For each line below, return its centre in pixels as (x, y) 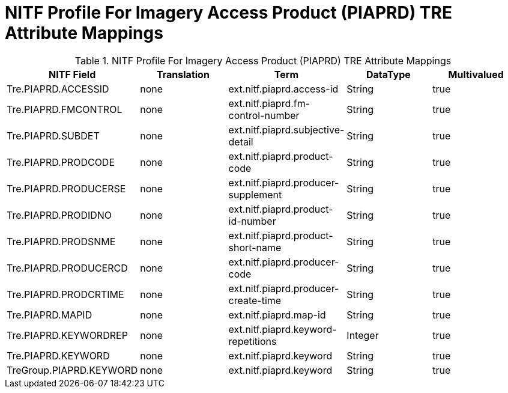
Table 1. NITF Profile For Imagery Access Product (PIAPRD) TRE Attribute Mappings (263, 60)
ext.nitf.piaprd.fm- (269, 103)
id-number (252, 221)
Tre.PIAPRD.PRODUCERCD (67, 268)
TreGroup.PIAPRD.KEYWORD (72, 370)
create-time (255, 300)
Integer (363, 335)
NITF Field (72, 74)
